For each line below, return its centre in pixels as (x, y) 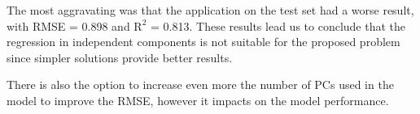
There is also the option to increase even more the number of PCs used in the (200, 84)
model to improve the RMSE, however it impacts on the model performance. (198, 100)
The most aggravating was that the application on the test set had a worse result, (210, 10)
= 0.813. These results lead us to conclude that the (278, 25)
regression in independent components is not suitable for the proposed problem (203, 42)
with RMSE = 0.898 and (68, 25)
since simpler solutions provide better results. (120, 57)
